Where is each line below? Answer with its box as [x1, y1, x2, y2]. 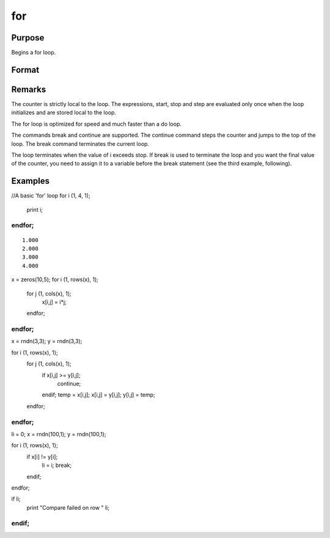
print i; [26, 206, 43, 213]
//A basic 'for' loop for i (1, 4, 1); [11, 192, 91, 199]
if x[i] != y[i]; [26, 453, 58, 460]
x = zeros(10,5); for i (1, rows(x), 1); [11, 276, 99, 283]
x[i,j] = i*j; [42, 298, 67, 306]
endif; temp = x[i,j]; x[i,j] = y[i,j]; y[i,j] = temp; [42, 391, 155, 398]
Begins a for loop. [11, 49, 56, 56]
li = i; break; [42, 461, 72, 469]
